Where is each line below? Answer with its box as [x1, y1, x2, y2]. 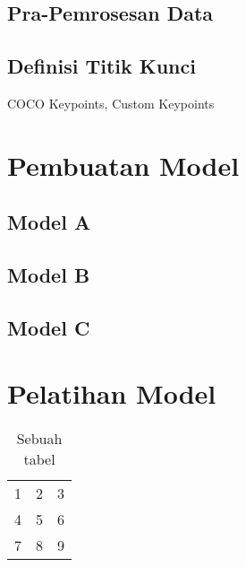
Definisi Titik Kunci [7, 52, 196, 80]
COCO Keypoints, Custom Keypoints [7, 93, 215, 112]
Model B [7, 261, 90, 289]
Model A [7, 208, 91, 236]
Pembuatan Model [7, 146, 240, 183]
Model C [7, 313, 90, 341]
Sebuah [16, 428, 63, 449]
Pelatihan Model [7, 375, 216, 412]
